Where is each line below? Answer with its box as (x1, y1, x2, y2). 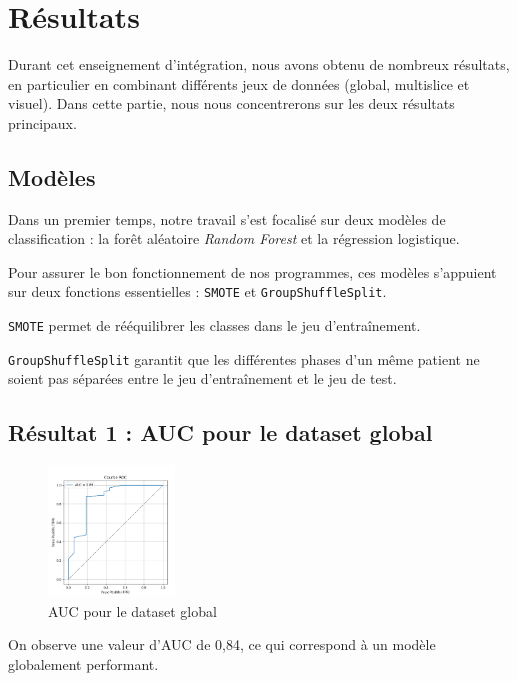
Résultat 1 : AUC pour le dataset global (8, 417, 433, 448)
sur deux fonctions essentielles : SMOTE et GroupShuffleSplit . (8, 281, 387, 302)
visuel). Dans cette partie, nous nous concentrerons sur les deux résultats (8, 93, 455, 114)
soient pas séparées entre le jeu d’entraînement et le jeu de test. (8, 368, 397, 389)
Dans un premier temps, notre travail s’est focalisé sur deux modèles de (8, 208, 446, 229)
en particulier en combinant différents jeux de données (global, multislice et (8, 73, 470, 94)
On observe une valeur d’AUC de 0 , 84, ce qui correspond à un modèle (8, 634, 436, 655)
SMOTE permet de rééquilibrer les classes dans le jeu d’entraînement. (8, 315, 421, 336)
